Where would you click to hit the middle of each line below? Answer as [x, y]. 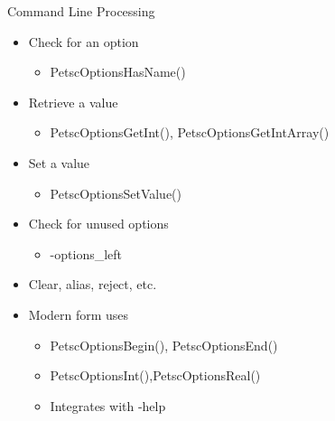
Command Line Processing [81, 11]
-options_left [86, 253]
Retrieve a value [73, 102]
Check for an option [84, 41]
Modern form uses [79, 314]
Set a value [59, 162]
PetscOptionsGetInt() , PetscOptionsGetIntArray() [190, 132]
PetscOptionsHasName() [118, 72]
